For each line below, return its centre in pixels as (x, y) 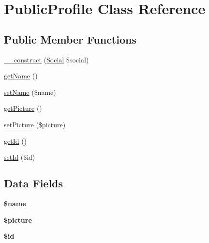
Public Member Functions (70, 39)
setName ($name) (30, 92)
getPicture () (23, 108)
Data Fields (34, 183)
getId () (15, 141)
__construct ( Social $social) (46, 59)
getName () (21, 76)
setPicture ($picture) (35, 124)
